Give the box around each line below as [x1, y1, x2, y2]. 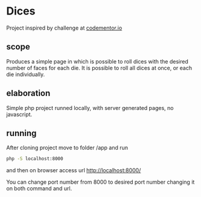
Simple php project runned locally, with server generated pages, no [6, 104, 174, 111]
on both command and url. [6, 185, 72, 192]
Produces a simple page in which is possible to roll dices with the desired [6, 57, 188, 65]
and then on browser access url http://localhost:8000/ [6, 167, 141, 174]
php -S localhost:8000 [6, 156, 63, 162]
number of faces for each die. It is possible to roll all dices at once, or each [6, 64, 192, 71]
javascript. [6, 111, 33, 118]
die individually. [6, 71, 45, 78]
